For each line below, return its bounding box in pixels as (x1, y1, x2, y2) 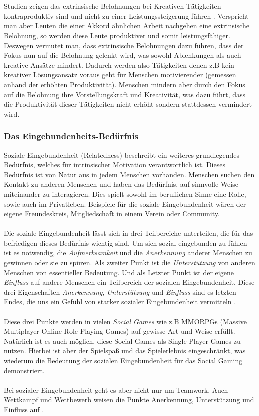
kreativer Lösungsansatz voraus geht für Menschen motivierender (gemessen (4, 69, 236, 80)
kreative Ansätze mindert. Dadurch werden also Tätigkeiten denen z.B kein (4, 59, 234, 70)
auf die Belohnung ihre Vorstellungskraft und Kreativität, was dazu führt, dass (4, 89, 246, 99)
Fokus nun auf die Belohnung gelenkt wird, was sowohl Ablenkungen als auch (4, 50, 241, 60)
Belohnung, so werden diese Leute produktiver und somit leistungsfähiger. (4, 30, 230, 40)
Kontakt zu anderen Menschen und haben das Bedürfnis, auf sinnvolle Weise (4, 179, 238, 189)
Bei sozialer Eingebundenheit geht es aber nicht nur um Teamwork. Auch (4, 384, 228, 395)
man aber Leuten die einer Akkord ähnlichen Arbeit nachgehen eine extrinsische (4, 20, 249, 31)
